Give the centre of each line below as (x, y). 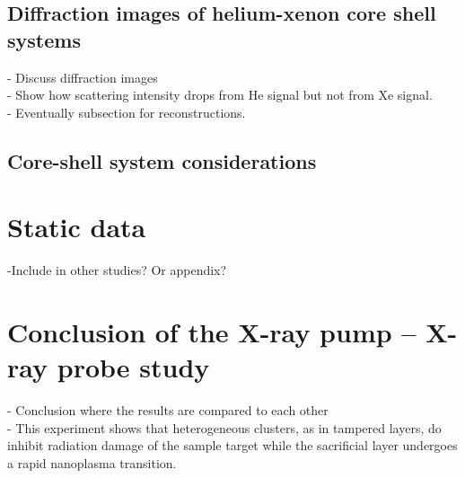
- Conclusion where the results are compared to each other (168, 410)
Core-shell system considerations (162, 160)
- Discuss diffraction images (83, 77)
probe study (133, 367)
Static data (77, 227)
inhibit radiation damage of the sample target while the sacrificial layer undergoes (232, 445)
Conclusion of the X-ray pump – (212, 332)
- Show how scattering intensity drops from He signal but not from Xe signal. (220, 95)
